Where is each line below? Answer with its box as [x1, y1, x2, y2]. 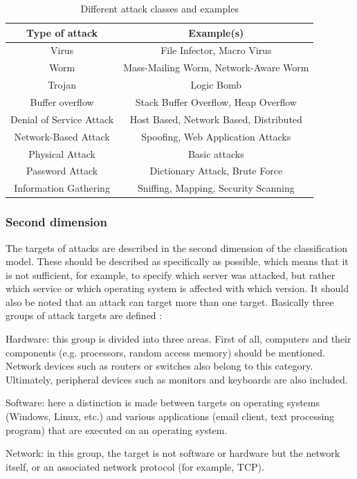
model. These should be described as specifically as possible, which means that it [6, 254, 349, 269]
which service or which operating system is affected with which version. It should [6, 281, 349, 296]
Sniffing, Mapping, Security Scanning [137, 181, 295, 195]
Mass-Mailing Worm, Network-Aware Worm [123, 60, 309, 75]
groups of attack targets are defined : [6, 308, 163, 323]
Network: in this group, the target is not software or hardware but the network [6, 446, 340, 460]
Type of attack [26, 25, 98, 39]
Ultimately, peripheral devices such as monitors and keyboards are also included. [6, 372, 348, 386]
